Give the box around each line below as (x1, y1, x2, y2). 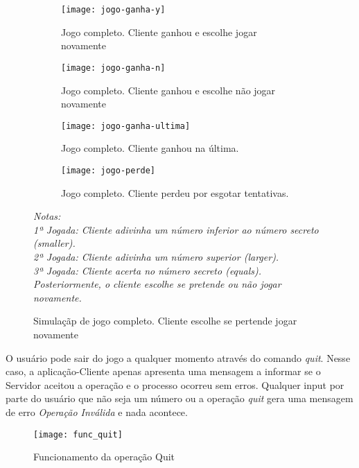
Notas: (33, 209, 61, 223)
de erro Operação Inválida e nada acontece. (6, 404, 188, 419)
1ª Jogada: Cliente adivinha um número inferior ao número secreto (33, 222, 319, 236)
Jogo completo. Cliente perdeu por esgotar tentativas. (61, 185, 289, 200)
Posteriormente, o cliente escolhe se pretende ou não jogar (33, 277, 281, 291)
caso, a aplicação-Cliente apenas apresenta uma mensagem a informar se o (6, 364, 321, 379)
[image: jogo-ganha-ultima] (61, 121, 191, 131)
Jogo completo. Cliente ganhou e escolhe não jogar (61, 83, 276, 97)
